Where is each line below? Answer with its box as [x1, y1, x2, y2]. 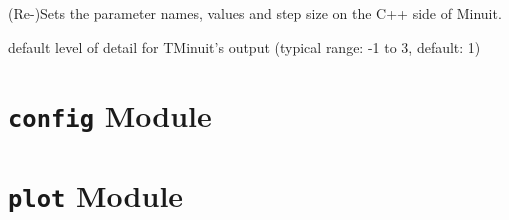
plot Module [8, 174, 184, 215]
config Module [8, 95, 212, 136]
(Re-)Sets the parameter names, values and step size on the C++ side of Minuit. [8, 3, 502, 23]
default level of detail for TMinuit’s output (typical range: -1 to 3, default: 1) [8, 36, 481, 57]
